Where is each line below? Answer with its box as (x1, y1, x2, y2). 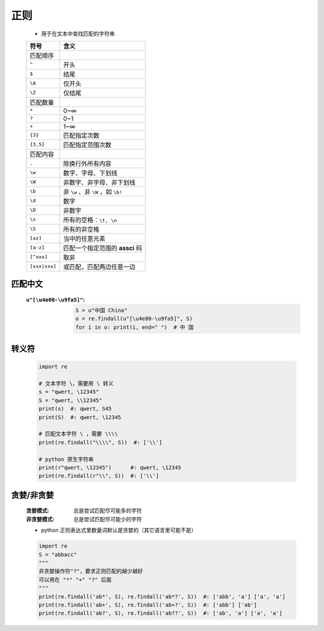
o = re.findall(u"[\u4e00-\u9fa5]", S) (75, 315, 193, 322)
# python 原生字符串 (38, 456, 94, 462)
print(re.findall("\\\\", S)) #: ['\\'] (38, 439, 163, 445)
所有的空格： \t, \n (63, 216, 117, 224)
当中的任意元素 (63, 234, 106, 243)
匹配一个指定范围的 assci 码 (63, 244, 142, 252)
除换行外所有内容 (63, 159, 112, 168)
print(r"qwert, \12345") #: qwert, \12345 (38, 464, 181, 471)
